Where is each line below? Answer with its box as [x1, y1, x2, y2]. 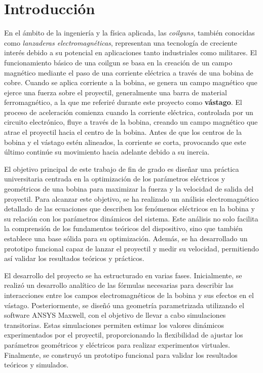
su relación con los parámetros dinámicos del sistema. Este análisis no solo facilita [4, 213, 258, 223]
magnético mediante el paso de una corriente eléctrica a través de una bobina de [4, 67, 253, 78]
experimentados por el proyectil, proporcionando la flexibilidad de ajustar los [4, 329, 243, 340]
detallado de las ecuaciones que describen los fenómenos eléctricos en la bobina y [4, 203, 255, 214]
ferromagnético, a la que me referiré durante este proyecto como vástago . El [4, 97, 242, 107]
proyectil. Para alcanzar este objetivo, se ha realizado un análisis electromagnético [4, 193, 259, 204]
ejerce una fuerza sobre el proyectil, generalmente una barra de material [4, 87, 227, 97]
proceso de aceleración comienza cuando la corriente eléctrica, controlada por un [4, 106, 253, 117]
